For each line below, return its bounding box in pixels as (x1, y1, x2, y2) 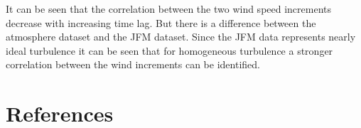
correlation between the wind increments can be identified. (6, 57, 260, 72)
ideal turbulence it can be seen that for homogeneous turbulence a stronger (6, 43, 333, 58)
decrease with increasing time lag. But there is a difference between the (6, 15, 316, 30)
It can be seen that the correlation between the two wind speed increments (6, 1, 332, 16)
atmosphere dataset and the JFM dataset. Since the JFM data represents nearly (6, 29, 356, 44)
